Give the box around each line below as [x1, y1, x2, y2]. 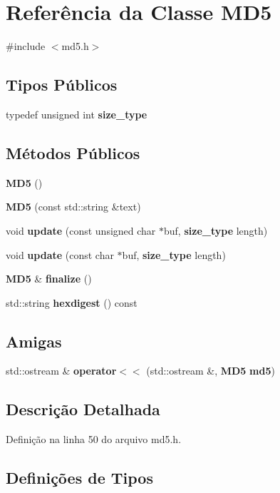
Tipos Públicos [6, 73, 118, 96]
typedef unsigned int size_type [6, 106, 147, 121]
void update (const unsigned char [6, 223, 156, 238]
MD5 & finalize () [6, 271, 92, 286]
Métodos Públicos [6, 141, 140, 163]
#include [6, 39, 46, 54]
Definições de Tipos [6, 467, 153, 489]
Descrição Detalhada [6, 398, 160, 420]
